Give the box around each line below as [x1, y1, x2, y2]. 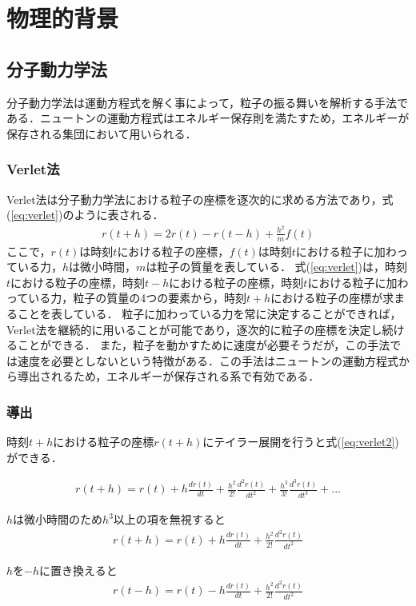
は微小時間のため [13, 511, 103, 528]
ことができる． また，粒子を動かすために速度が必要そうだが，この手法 [17, 337, 390, 353]
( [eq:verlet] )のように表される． [6, 206, 164, 223]
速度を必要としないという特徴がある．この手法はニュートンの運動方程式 [17, 352, 398, 369]
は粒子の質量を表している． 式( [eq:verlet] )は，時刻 [146, 258, 408, 275]
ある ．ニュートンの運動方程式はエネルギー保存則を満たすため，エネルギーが [6, 110, 410, 126]
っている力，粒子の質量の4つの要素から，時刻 [6, 289, 246, 306]
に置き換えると [39, 561, 118, 578]
